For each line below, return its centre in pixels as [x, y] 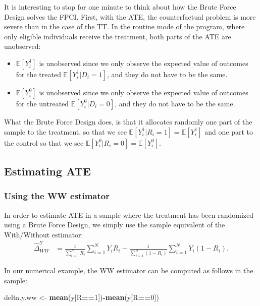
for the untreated [42, 103]
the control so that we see [44, 142]
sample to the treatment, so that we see [65, 131]
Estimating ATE [47, 171]
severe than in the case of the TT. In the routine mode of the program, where [124, 26]
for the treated [38, 74]
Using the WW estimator [57, 196]
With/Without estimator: [44, 234]
